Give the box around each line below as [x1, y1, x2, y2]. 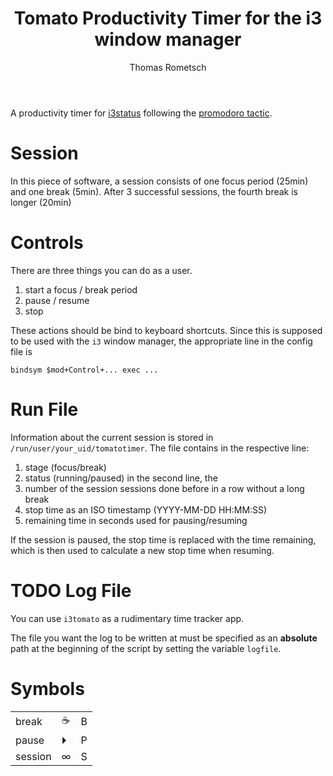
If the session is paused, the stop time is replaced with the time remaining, [10, 533, 317, 546]
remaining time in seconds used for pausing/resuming [24, 514, 248, 526]
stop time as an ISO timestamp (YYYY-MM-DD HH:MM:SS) [24, 503, 268, 516]
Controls [10, 232, 84, 254]
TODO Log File [10, 579, 132, 602]
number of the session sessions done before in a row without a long [24, 482, 305, 494]
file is [10, 345, 33, 357]
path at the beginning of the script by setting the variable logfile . [10, 642, 282, 654]
